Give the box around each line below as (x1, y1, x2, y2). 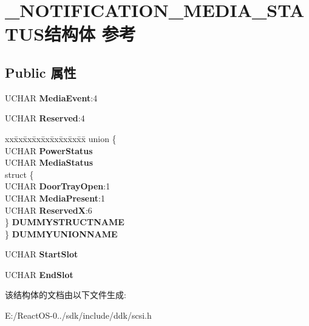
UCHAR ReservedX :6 (5, 203, 92, 216)
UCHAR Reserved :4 (5, 112, 85, 124)
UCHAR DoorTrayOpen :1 (5, 180, 110, 192)
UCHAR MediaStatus (5, 156, 93, 169)
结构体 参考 (44, 21, 136, 46)
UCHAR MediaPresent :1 (5, 191, 105, 204)
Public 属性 (5, 63, 76, 81)
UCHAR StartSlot (5, 248, 78, 260)
